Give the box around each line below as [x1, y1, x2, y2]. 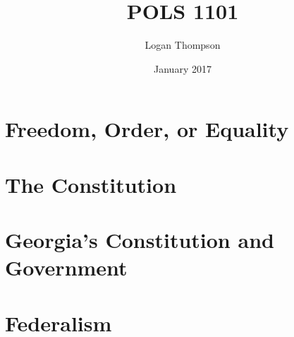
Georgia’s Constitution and [5, 225, 274, 254]
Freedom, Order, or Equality [5, 114, 289, 143]
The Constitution [5, 170, 177, 199]
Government [5, 253, 128, 282]
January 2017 [154, 61, 212, 76]
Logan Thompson [145, 37, 221, 52]
